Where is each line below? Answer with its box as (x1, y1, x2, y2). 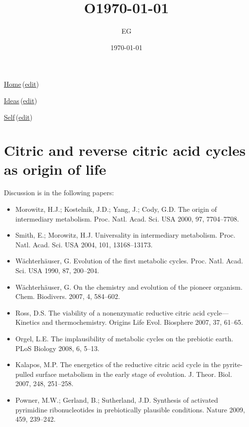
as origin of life (4, 159, 107, 179)
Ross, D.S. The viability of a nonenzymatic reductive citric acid (15, 307, 205, 317)
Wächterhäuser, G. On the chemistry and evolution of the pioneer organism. (15, 281, 243, 292)
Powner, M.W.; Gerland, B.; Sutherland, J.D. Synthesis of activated (15, 394, 218, 405)
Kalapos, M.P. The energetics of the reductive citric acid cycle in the (15, 359, 221, 370)
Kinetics (15, 317, 40, 327)
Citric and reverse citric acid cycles (4, 140, 246, 160)
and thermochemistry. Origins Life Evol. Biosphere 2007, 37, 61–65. (42, 317, 243, 327)
